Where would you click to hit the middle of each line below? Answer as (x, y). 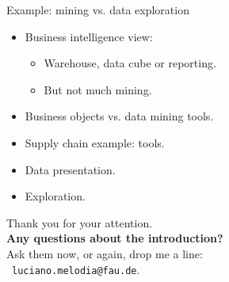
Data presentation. (70, 169)
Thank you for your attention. (80, 222)
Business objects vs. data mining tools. (119, 116)
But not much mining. (98, 89)
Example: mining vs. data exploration (98, 10)
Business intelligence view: (89, 36)
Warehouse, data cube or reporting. (130, 63)
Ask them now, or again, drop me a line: (105, 253)
